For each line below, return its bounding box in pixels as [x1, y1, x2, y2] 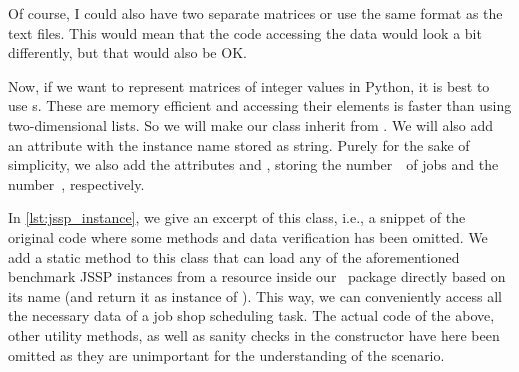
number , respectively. [8, 173, 145, 194]
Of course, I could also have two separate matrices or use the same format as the [8, 3, 503, 23]
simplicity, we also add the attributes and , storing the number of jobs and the [8, 154, 499, 175]
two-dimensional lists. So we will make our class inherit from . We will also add [8, 114, 494, 135]
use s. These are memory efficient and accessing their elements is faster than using [8, 95, 512, 116]
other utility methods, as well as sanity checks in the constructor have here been [8, 324, 500, 345]
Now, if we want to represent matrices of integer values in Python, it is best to [8, 75, 490, 96]
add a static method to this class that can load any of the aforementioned [8, 246, 460, 267]
